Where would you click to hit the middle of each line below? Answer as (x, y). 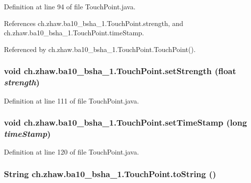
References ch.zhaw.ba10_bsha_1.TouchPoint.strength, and (94, 23)
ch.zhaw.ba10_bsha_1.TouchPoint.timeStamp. (74, 33)
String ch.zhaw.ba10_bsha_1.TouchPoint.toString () (110, 173)
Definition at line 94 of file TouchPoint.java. (70, 6)
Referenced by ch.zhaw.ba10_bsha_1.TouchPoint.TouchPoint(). (100, 49)
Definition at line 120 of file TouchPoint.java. (72, 152)
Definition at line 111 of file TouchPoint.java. (72, 100)
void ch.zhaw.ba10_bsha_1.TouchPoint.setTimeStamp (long (125, 122)
